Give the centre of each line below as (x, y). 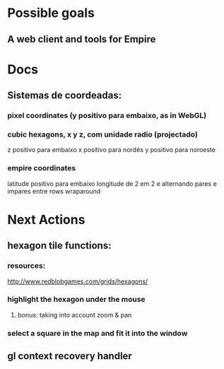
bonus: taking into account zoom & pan (75, 315)
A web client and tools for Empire (82, 39)
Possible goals (51, 13)
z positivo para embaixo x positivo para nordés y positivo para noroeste (111, 150)
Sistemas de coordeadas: (65, 96)
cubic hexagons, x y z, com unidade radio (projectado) (102, 134)
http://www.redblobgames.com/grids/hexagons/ (78, 281)
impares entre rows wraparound (54, 191)
